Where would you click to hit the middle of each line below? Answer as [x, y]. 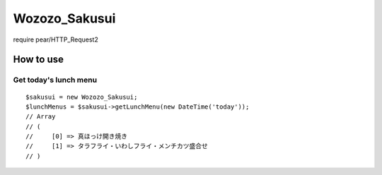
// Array [41, 117]
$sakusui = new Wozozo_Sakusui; [82, 97]
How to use [38, 60]
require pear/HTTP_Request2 [56, 40]
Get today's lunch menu [55, 80]
